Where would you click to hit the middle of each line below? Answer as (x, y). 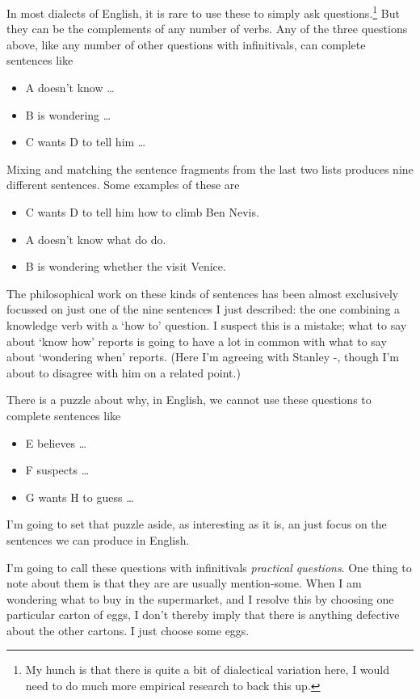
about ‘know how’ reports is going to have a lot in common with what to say (197, 341)
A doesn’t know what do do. (96, 239)
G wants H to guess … (80, 497)
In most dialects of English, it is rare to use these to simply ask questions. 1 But (203, 12)
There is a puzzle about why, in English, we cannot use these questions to (189, 400)
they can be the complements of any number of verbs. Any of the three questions (207, 29)
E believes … (56, 442)
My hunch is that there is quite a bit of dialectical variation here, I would (208, 670)
